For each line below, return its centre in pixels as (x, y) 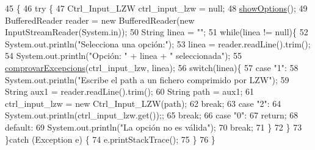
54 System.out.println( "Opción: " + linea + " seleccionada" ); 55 (123, 56)
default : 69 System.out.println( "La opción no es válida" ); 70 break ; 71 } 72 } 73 (154, 127)
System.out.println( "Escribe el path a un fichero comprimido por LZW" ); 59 (147, 79)
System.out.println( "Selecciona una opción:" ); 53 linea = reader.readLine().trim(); (158, 43)
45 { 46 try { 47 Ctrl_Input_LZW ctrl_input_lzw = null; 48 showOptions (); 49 (156, 8)
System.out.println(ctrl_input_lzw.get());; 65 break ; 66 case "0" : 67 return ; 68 (152, 115)
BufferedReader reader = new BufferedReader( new (100, 20)
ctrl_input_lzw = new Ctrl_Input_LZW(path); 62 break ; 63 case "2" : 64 (143, 103)
